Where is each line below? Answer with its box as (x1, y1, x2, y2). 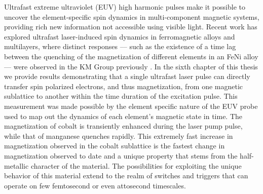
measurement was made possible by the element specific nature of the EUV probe (4, 100, 258, 111)
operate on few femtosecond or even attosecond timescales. (4, 180, 186, 190)
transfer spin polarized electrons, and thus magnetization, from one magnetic (4, 81, 243, 91)
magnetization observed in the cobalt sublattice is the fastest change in (4, 140, 225, 151)
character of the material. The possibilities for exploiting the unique (30, 160, 242, 171)
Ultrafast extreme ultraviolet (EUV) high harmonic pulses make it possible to (4, 2, 245, 12)
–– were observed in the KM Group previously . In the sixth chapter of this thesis (4, 61, 258, 71)
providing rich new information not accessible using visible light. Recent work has (4, 21, 257, 32)
